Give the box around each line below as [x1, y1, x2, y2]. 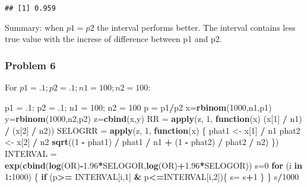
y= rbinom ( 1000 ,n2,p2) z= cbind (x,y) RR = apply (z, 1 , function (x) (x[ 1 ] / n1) [5, 112, 302, 125]
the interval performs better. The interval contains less [97, 21, 296, 33]
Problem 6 [5, 57, 56, 72]
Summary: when [5, 21, 64, 33]
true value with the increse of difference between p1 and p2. [5, 33, 222, 45]
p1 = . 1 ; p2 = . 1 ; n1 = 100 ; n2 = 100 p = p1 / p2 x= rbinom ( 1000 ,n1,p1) [5, 101, 272, 113]
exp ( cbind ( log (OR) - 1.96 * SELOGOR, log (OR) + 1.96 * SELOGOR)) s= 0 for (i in [5, 159, 302, 171]
